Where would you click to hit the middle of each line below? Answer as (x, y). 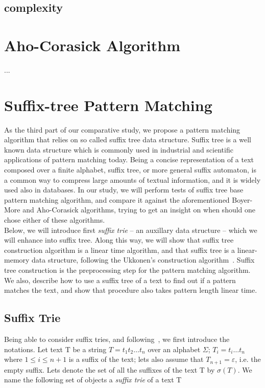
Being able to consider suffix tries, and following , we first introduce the (117, 339)
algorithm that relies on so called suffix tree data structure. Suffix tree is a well (128, 139)
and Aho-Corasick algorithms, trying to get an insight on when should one (139, 210)
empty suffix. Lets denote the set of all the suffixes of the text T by (110, 369)
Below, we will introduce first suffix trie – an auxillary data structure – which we (131, 230)
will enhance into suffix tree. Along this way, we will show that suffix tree (119, 240)
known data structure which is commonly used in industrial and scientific (119, 149)
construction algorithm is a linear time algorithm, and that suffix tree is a (120, 250)
